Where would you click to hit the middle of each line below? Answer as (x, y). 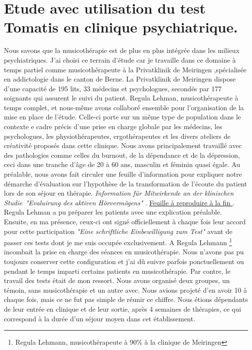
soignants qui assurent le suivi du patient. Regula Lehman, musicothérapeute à (121, 98)
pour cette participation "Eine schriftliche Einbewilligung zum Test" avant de (118, 231)
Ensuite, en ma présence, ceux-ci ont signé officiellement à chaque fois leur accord (125, 221)
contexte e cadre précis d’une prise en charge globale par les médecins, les (113, 126)
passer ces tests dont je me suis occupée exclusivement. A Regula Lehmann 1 (118, 242)
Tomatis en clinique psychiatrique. (121, 27)
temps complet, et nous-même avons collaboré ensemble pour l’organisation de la (124, 107)
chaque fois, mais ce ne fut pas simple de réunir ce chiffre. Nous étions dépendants (126, 299)
